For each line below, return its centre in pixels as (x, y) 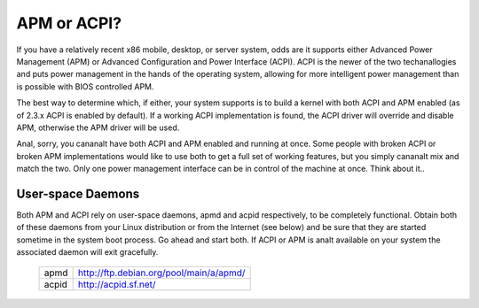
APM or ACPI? (69, 23)
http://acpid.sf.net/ (117, 284)
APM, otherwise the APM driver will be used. (98, 127)
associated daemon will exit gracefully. (87, 252)
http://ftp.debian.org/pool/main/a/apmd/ (161, 273)
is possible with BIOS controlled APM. (85, 86)
